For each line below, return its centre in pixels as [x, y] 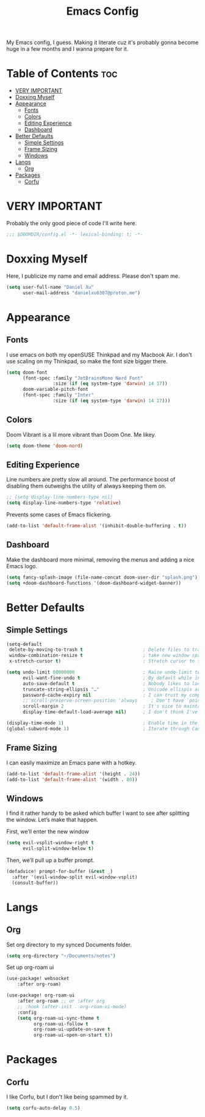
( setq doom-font [27, 372]
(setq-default [24, 644]
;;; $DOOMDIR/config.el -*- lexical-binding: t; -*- [75, 235]
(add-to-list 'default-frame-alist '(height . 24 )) [73, 774]
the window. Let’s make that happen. [52, 820]
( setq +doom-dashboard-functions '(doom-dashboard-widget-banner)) [94, 583]
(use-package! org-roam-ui [41, 995]
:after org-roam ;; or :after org [61, 1001]
